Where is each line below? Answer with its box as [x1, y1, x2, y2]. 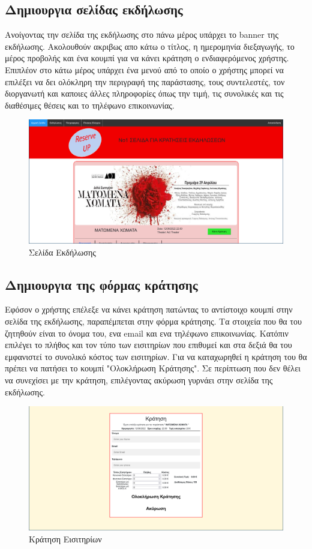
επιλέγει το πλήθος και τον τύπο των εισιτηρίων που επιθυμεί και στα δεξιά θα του [5, 338, 292, 351]
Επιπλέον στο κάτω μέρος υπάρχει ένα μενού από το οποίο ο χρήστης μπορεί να [5, 63, 284, 76]
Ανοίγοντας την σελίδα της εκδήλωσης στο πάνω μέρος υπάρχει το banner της [5, 28, 278, 41]
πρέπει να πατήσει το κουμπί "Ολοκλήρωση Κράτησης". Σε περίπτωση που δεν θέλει [5, 362, 301, 374]
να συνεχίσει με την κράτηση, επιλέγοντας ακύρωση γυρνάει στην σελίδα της [5, 373, 273, 386]
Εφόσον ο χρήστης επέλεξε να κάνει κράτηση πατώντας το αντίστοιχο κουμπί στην [5, 303, 293, 316]
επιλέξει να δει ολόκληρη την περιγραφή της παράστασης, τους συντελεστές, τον [5, 75, 285, 88]
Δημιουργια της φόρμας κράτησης [5, 275, 198, 293]
